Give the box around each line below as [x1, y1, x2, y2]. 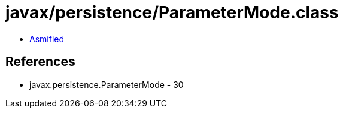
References [5, 54, 75, 70]
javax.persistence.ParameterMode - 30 [29, 79, 184, 90]
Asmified [29, 33, 65, 44]
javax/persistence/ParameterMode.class [5, 2, 339, 23]
